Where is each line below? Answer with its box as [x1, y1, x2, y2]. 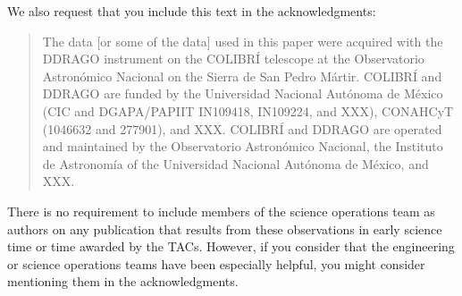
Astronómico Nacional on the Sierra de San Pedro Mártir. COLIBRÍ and [42, 66, 442, 85]
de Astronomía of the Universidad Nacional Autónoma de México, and [42, 154, 429, 173]
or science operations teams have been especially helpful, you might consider [7, 254, 425, 273]
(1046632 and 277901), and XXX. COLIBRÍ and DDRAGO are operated [42, 119, 442, 138]
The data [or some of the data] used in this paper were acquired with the [42, 31, 443, 50]
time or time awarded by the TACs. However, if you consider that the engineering [7, 237, 455, 256]
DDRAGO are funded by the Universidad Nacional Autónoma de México [42, 84, 443, 103]
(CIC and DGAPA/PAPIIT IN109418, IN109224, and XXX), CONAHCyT [42, 101, 454, 120]
